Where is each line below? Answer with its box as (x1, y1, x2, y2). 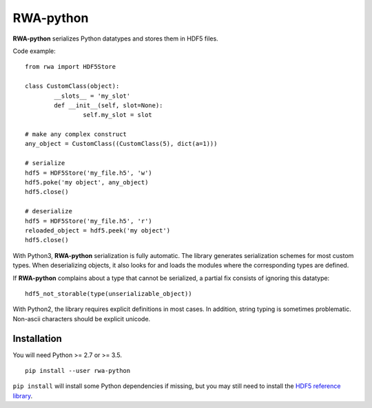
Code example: (12, 47, 56, 55)
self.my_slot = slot (83, 111, 153, 119)
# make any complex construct (25, 131, 127, 138)
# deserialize (25, 207, 72, 215)
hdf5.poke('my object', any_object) (25, 179, 149, 186)
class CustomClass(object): (25, 83, 120, 90)
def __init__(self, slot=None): (54, 101, 163, 109)
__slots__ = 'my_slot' (54, 92, 131, 100)
